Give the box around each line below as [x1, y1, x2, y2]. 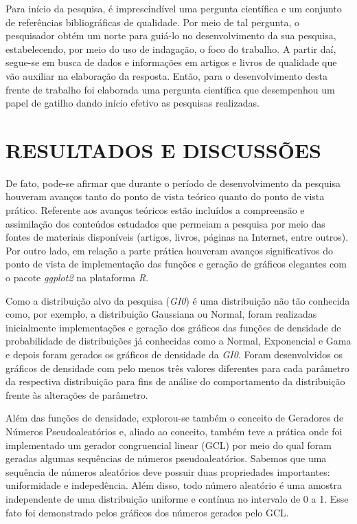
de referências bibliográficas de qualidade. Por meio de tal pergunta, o [5, 14, 299, 29]
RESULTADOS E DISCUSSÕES [5, 135, 322, 164]
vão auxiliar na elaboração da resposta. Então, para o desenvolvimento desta [5, 68, 327, 83]
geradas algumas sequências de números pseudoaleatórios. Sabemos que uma [5, 451, 327, 466]
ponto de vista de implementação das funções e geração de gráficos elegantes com [5, 256, 347, 271]
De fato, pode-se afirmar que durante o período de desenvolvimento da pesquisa [5, 175, 341, 190]
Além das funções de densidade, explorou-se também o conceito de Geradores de [5, 411, 344, 425]
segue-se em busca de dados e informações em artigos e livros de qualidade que [5, 55, 337, 69]
